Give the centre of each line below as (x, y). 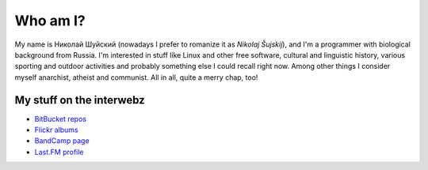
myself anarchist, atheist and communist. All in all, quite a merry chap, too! (136, 77)
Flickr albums (56, 130)
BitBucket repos (61, 119)
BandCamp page (62, 141)
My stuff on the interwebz (80, 100)
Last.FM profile (59, 152)
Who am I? (50, 21)
